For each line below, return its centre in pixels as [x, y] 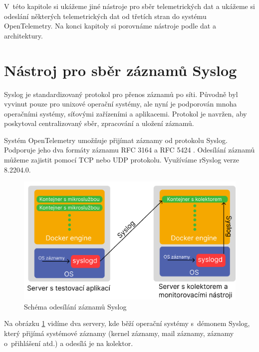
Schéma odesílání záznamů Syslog [75, 306]
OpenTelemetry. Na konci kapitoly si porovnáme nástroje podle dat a [110, 26]
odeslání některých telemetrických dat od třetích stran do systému [105, 16]
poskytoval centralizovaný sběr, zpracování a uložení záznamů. [99, 123]
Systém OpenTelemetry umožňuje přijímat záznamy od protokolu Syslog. [116, 140]
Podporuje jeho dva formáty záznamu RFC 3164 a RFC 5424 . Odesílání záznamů [129, 150]
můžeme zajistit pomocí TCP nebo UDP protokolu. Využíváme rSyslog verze [122, 160]
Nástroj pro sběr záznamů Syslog [121, 70]
